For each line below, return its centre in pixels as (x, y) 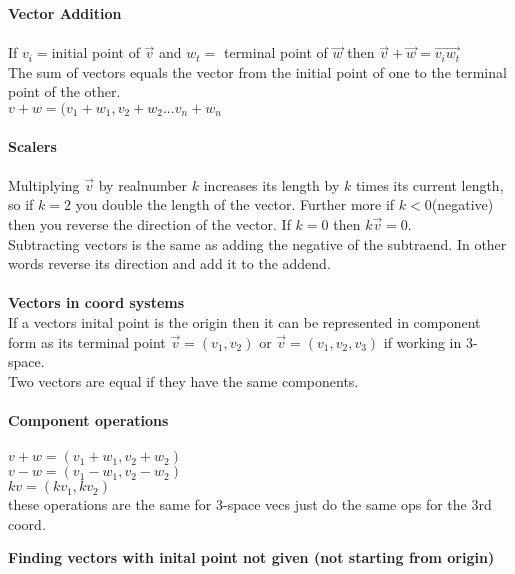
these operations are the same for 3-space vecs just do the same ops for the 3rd (250, 504)
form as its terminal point (87, 341)
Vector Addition (65, 13)
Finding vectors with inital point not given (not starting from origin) (251, 557)
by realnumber (143, 184)
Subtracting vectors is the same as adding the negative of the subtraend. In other (257, 243)
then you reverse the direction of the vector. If (149, 223)
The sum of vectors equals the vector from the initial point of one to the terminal (257, 71)
